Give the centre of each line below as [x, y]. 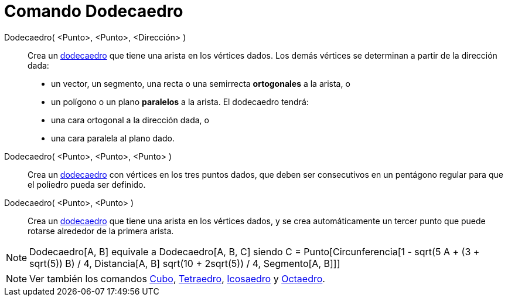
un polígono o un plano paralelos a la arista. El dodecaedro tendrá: [180, 102]
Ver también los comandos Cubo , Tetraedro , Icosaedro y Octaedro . [177, 278]
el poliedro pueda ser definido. [87, 184]
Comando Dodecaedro [94, 11]
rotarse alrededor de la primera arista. [101, 231]
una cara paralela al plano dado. [113, 138]
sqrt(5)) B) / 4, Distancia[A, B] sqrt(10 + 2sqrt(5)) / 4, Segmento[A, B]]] [185, 263]
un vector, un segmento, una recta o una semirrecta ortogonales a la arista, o [201, 83]
